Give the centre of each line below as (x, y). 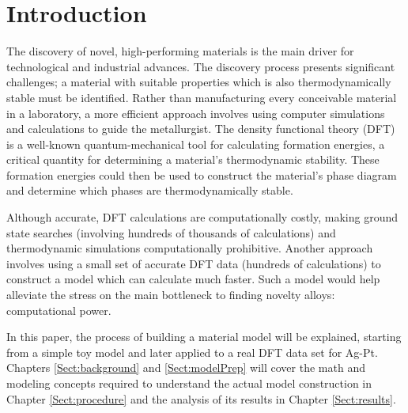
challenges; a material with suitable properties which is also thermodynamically (199, 82)
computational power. (59, 310)
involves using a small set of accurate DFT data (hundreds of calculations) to (194, 263)
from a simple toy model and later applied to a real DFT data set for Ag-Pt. (192, 352)
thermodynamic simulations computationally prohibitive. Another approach (190, 248)
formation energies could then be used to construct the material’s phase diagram (202, 174)
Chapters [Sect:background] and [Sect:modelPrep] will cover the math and (186, 368)
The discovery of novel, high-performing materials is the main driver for (180, 51)
